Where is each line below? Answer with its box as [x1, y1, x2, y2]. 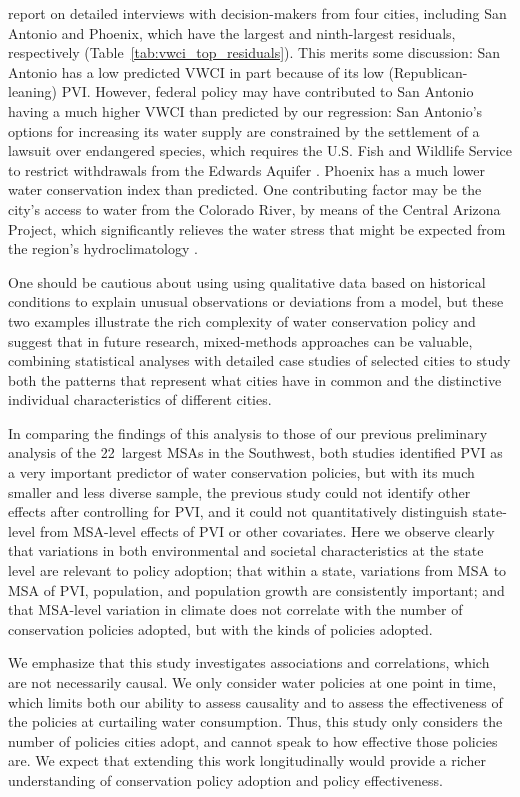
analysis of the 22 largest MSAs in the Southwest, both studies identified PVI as [8, 442, 503, 463]
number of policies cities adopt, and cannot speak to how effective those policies [8, 730, 498, 751]
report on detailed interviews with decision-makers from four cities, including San [8, 3, 507, 23]
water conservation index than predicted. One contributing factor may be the [8, 179, 482, 200]
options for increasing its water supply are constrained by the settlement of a [8, 120, 480, 141]
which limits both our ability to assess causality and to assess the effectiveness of [8, 691, 503, 712]
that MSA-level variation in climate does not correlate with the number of [8, 599, 463, 620]
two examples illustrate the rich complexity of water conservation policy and [8, 310, 476, 331]
